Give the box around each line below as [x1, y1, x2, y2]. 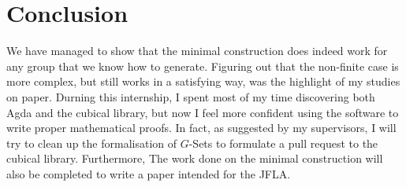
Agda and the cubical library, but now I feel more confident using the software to [6, 104, 399, 120]
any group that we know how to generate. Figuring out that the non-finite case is [6, 57, 399, 74]
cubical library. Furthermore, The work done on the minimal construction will [6, 150, 383, 167]
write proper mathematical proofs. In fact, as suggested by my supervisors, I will [6, 119, 397, 136]
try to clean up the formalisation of [6, 134, 177, 151]
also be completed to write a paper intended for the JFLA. [6, 165, 291, 181]
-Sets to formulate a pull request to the [188, 134, 378, 151]
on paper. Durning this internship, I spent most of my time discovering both [6, 88, 375, 104]
